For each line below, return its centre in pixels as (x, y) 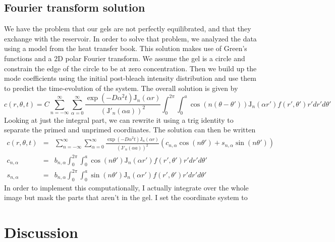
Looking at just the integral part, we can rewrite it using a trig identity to (119, 119)
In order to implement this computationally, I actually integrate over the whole (126, 187)
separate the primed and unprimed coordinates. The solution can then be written (130, 130)
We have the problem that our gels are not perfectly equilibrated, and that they (128, 29)
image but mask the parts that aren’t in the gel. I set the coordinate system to (126, 197)
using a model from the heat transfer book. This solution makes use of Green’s (126, 48)
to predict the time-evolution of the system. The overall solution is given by (121, 88)
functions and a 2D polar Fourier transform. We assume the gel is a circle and (125, 58)
